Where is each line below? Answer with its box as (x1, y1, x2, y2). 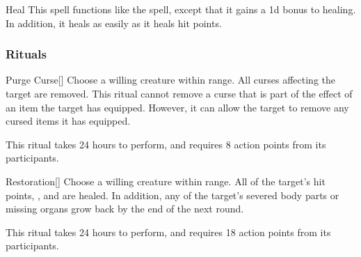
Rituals (6, 45, 47, 63)
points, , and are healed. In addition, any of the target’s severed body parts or (6, 187, 339, 202)
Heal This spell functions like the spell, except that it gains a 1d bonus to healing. (6, 2, 356, 16)
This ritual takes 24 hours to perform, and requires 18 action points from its (6, 224, 331, 239)
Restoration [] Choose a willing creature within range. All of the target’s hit (6, 173, 326, 188)
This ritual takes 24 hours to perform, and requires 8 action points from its (6, 137, 326, 151)
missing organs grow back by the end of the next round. (6, 201, 244, 216)
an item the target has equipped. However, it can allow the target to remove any (6, 100, 349, 114)
